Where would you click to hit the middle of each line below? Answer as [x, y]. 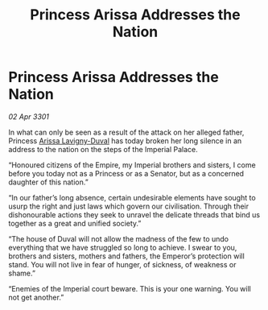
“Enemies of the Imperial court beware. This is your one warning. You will [130, 288]
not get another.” [36, 297]
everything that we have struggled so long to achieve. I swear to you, [123, 247]
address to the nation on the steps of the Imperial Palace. [103, 149]
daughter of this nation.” [48, 182]
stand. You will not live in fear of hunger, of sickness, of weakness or [122, 264]
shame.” [22, 273]
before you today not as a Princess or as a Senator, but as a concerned [126, 173]
